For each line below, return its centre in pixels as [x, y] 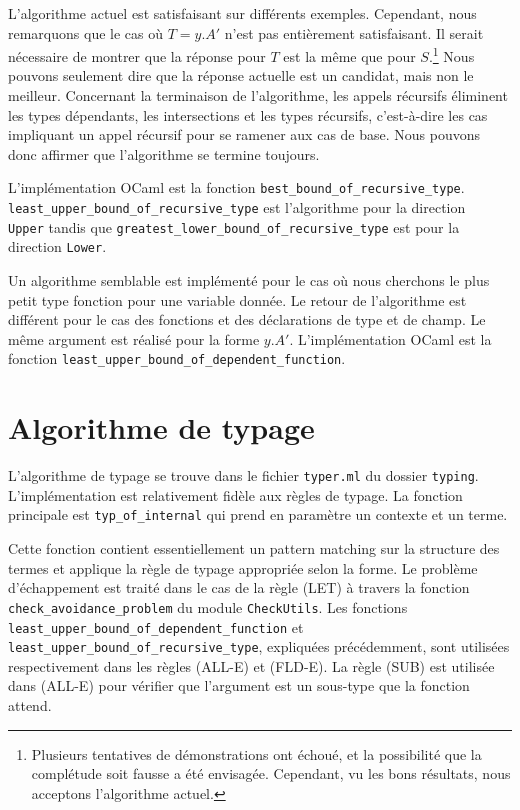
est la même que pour [349, 55]
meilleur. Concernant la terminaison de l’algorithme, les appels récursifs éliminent [258, 95]
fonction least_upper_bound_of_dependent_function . [177, 358]
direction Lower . [57, 246]
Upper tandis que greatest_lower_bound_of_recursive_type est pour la [234, 226]
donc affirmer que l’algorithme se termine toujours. [164, 153]
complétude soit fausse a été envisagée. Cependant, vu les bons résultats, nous [271, 773]
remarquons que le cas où [85, 32]
